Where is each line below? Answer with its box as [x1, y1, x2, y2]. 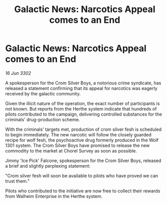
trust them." [5, 178, 30, 184]
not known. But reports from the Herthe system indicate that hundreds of [5, 106, 157, 112]
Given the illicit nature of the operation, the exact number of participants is [5, 100, 160, 107]
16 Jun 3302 [5, 70, 31, 76]
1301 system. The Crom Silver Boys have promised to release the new [5, 142, 150, 148]
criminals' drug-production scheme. [5, 116, 80, 122]
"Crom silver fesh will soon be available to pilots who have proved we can [5, 173, 158, 179]
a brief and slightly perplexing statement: [5, 163, 91, 169]
